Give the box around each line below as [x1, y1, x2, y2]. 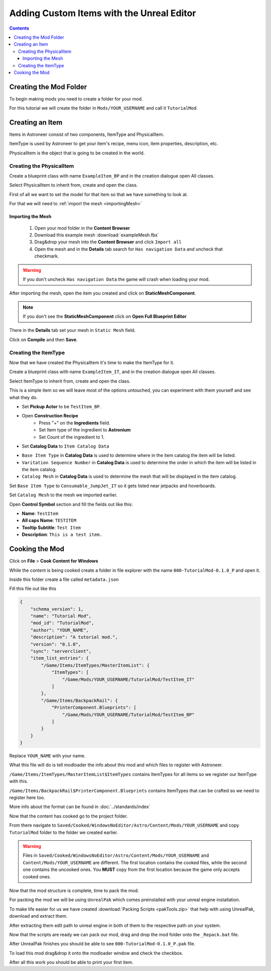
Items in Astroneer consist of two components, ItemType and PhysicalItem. [9, 131, 165, 138]
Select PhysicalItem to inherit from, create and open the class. [9, 182, 138, 188]
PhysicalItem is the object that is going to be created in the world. [9, 150, 145, 156]
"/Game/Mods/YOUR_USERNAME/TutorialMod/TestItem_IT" [62, 676, 195, 682]
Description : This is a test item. [22, 532, 102, 538]
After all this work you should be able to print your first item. [9, 959, 133, 965]
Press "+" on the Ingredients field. [39, 420, 110, 426]
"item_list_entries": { [30, 655, 89, 661]
